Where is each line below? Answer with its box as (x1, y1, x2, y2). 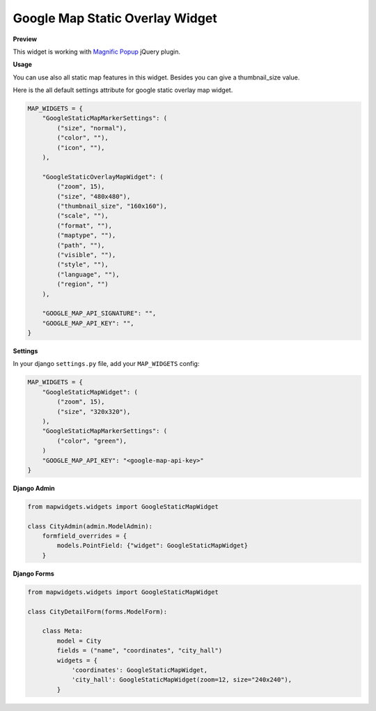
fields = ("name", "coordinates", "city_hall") (56, 647, 223, 655)
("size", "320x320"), (56, 408, 131, 415)
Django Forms (13, 569, 55, 578)
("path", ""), (56, 241, 105, 249)
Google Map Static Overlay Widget (13, 10, 217, 26)
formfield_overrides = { (42, 532, 127, 540)
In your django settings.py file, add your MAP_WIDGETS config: (13, 360, 200, 368)
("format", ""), (56, 222, 113, 229)
